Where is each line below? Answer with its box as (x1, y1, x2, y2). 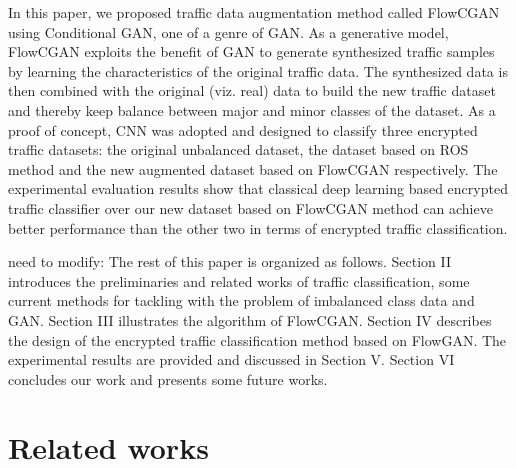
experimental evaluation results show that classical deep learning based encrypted (8, 178, 508, 199)
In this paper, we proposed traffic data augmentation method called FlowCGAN (8, 2, 500, 22)
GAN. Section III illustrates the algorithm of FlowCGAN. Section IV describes (8, 309, 492, 330)
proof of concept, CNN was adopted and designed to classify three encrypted (8, 119, 478, 140)
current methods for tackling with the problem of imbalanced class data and (8, 290, 475, 311)
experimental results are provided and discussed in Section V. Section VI (8, 349, 455, 370)
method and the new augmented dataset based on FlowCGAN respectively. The (8, 158, 498, 179)
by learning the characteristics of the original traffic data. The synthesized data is (8, 60, 508, 81)
